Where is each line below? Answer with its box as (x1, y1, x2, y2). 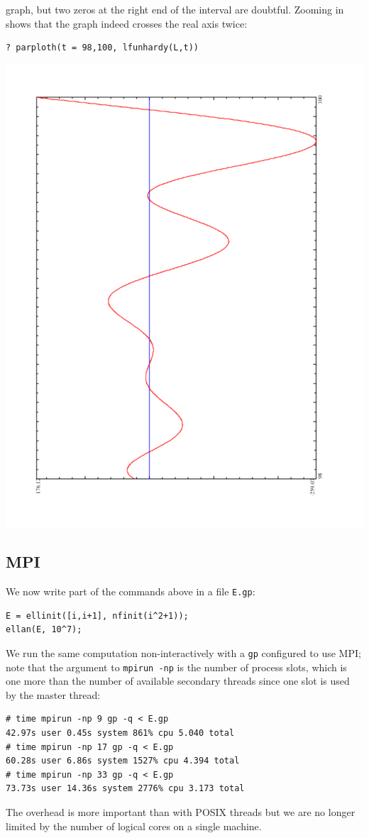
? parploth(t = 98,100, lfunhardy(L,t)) (6, 43, 199, 53)
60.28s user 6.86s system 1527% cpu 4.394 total (6, 756, 240, 766)
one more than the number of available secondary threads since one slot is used (6, 673, 350, 688)
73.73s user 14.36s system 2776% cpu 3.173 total (6, 783, 245, 794)
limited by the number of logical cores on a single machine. (6, 818, 262, 833)
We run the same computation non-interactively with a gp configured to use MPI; (6, 645, 361, 660)
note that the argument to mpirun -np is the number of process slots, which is (6, 659, 347, 674)
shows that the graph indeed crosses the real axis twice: (6, 16, 248, 31)
